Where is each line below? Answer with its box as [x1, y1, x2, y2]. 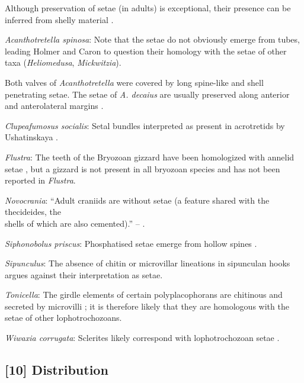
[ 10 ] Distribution [5, 361, 108, 379]
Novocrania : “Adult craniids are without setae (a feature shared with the [5, 194, 270, 206]
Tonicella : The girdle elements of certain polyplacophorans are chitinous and [5, 288, 283, 301]
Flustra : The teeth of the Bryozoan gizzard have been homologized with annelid [5, 150, 295, 163]
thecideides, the [5, 205, 61, 218]
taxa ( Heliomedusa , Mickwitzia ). [5, 56, 121, 69]
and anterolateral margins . [5, 99, 104, 112]
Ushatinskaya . [5, 131, 59, 143]
